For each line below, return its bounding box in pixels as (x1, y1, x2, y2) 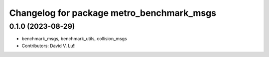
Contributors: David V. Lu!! (21, 43, 76, 49)
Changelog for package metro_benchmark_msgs (9, 7, 217, 18)
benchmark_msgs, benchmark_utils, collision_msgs (21, 36, 127, 42)
